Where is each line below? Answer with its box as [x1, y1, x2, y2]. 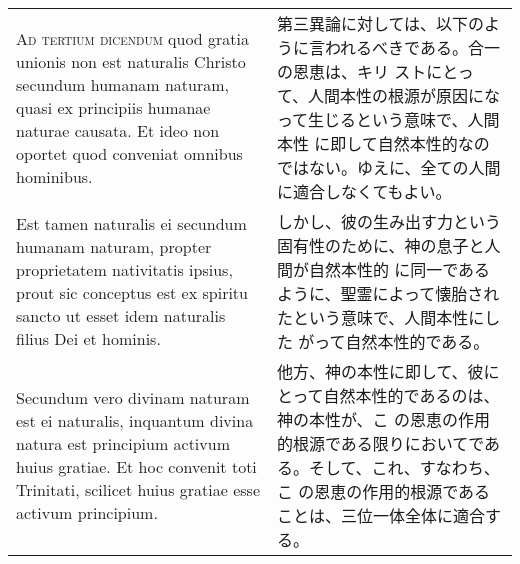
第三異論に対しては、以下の [276, 12, 485, 35]
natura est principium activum [16, 432, 230, 455]
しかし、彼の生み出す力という [276, 210, 501, 233]
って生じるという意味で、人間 [276, 108, 500, 131]
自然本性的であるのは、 [323, 384, 500, 407]
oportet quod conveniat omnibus [16, 141, 243, 165]
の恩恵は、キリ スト [276, 60, 427, 83]
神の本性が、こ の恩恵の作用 [276, 408, 490, 431]
